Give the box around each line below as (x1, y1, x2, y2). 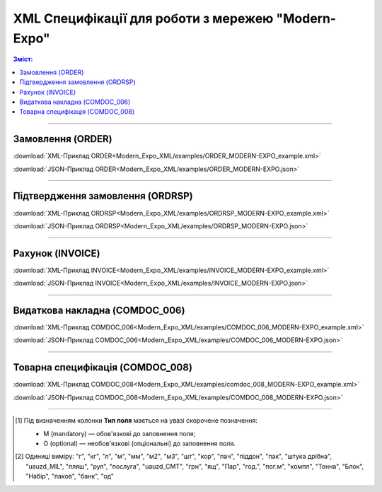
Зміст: (13, 55, 33, 64)
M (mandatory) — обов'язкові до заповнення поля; (43, 429, 196, 438)
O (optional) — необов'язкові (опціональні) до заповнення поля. (43, 439, 236, 447)
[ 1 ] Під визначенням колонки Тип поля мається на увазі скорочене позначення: (15, 416, 258, 425)
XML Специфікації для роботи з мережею (13, 11, 274, 26)
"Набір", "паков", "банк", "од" (25, 472, 115, 481)
